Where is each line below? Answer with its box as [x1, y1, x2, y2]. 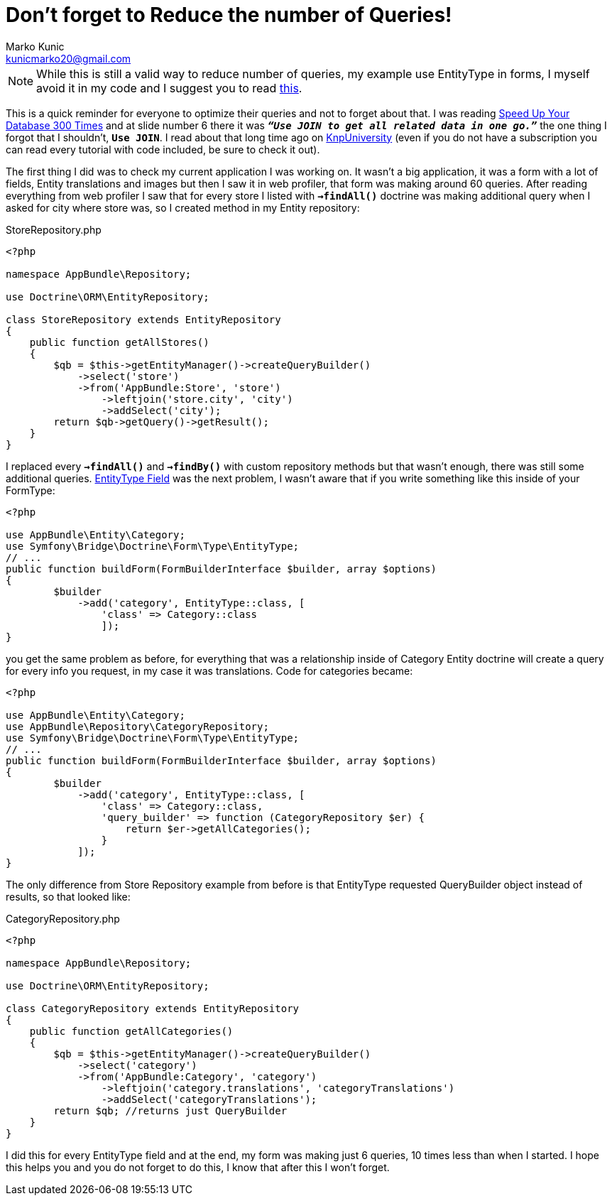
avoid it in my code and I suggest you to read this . [36, 80, 302, 95]
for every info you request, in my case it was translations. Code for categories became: [6, 664, 413, 677]
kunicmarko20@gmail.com [6, 52, 131, 65]
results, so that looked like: [6, 890, 131, 903]
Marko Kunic [6, 40, 65, 53]
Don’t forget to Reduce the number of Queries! [6, 3, 452, 27]
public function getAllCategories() [29, 1025, 234, 1037]
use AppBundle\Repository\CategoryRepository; [6, 720, 269, 732]
